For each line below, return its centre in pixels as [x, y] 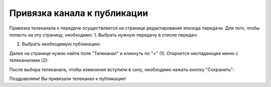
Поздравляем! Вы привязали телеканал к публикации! [68, 78]
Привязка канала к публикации [79, 13]
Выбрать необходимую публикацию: [61, 44]
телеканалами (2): [29, 60]
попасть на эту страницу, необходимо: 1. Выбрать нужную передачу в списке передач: [103, 34]
